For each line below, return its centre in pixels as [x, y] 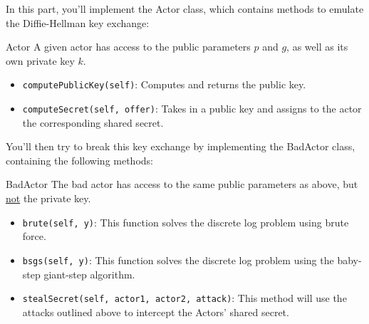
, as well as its [317, 47]
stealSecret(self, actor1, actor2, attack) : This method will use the [184, 298]
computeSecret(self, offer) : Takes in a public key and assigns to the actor [192, 109]
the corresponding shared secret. [93, 122]
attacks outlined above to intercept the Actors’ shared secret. [156, 312]
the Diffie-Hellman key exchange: [78, 22]
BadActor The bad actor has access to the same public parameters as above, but [182, 184]
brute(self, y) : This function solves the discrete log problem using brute [186, 222]
